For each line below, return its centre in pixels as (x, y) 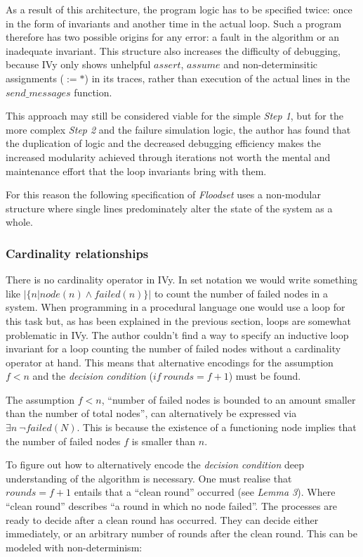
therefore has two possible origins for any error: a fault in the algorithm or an (173, 37)
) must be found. (265, 376)
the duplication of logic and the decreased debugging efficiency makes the (163, 143)
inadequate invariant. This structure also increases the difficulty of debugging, (173, 50)
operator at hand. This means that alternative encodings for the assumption (170, 362)
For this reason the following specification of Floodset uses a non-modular (163, 194)
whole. (19, 222)
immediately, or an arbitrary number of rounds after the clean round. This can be (182, 533)
